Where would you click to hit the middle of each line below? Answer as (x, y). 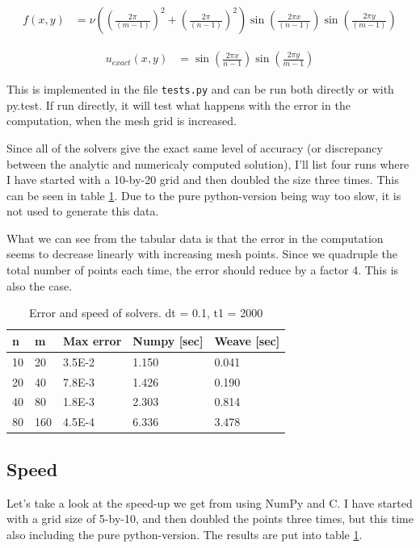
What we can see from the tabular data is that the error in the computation (195, 238)
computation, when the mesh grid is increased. (122, 121)
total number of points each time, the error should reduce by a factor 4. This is (203, 270)
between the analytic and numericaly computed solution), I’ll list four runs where (208, 163)
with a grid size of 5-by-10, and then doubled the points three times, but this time (210, 519)
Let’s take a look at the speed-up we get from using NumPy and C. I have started (210, 502)
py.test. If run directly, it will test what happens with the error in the (178, 105)
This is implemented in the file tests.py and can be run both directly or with (200, 89)
